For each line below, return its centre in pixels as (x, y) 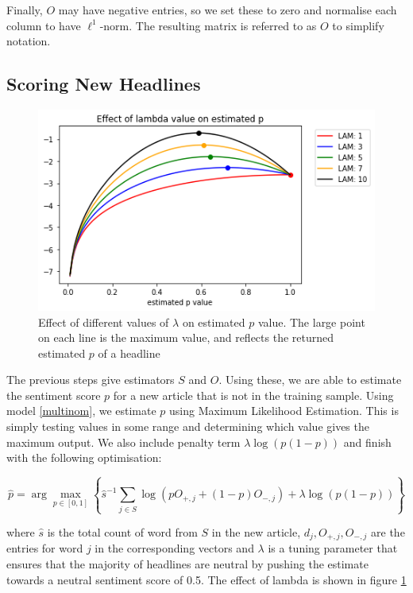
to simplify (358, 25)
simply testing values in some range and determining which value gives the (188, 426)
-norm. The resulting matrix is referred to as (208, 25)
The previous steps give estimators (91, 380)
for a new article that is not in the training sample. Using (253, 395)
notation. (29, 41)
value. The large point (311, 322)
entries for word (45, 548)
